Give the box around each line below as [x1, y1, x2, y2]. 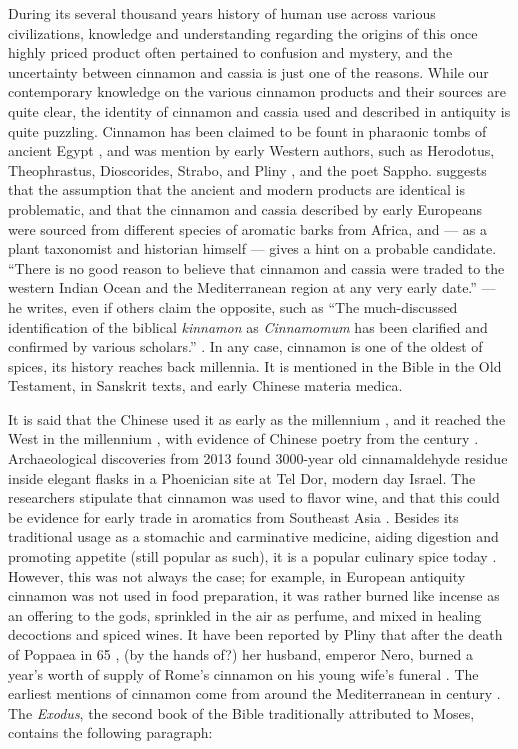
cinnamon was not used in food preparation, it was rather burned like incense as [8, 585, 500, 606]
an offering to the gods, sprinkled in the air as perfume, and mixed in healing [8, 604, 482, 625]
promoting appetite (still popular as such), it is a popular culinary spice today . [8, 546, 497, 567]
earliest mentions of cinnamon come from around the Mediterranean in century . [8, 683, 501, 704]
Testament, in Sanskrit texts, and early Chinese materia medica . [8, 375, 403, 396]
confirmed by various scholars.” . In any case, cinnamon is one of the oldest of [8, 336, 483, 357]
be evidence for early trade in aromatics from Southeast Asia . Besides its [8, 506, 459, 527]
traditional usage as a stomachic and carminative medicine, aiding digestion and [8, 526, 499, 547]
